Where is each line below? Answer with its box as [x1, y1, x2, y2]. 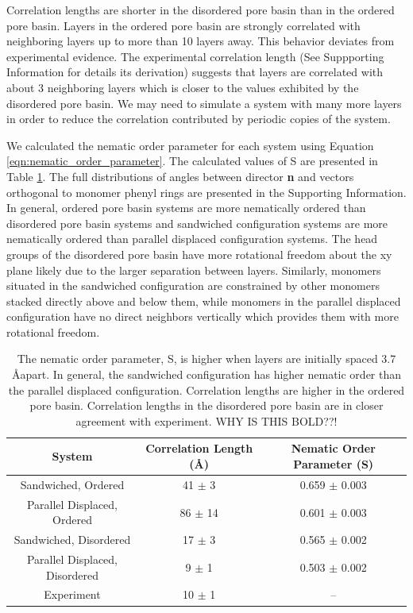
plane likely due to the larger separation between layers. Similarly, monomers [6, 261, 381, 278]
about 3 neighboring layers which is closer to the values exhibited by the [6, 79, 359, 95]
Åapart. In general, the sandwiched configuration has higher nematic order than [11, 366, 402, 383]
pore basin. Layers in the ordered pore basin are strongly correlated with [6, 17, 361, 33]
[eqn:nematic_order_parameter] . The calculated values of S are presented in [6, 152, 378, 169]
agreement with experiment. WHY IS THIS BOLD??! [75, 412, 338, 429]
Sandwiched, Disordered [14, 531, 131, 548]
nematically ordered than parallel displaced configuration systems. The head [6, 230, 378, 247]
